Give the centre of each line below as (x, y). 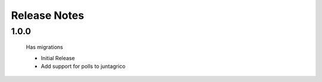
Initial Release (58, 58)
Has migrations (44, 47)
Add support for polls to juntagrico (83, 66)
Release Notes (48, 15)
